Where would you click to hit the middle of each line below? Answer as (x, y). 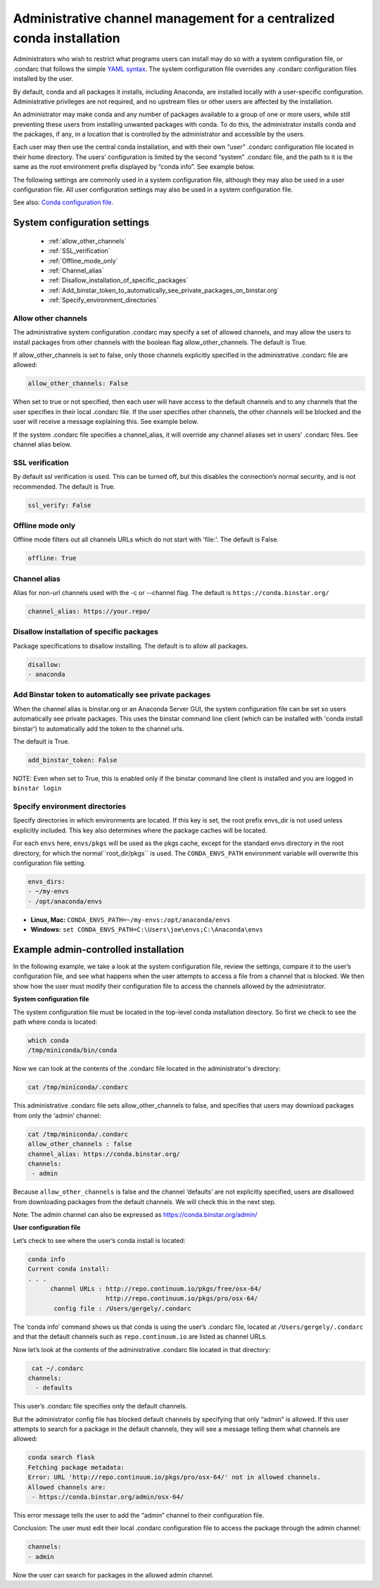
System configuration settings (81, 223)
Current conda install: (69, 1269)
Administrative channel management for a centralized (174, 18)
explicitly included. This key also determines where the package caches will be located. (140, 830)
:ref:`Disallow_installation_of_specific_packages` (118, 280)
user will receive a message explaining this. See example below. (106, 422)
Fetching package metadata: (76, 1467)
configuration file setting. (49, 863)
